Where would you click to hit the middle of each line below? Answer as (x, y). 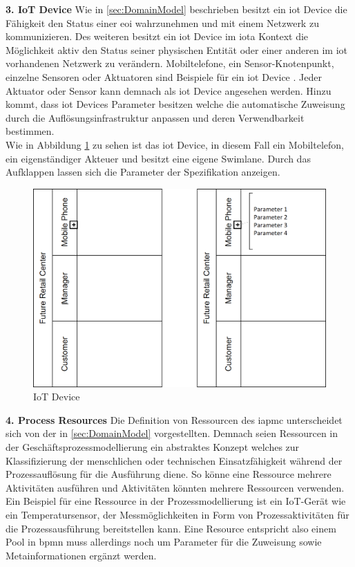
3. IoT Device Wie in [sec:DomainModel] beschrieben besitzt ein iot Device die (176, 9)
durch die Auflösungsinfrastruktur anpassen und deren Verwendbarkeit (155, 117)
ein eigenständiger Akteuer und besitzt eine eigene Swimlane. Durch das (158, 158)
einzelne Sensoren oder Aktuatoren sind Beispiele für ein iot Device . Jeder (164, 76)
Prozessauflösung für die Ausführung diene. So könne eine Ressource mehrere (169, 474)
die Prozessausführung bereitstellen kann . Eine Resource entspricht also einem (171, 528)
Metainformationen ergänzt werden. (81, 555)
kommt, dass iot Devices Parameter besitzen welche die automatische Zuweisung (175, 104)
